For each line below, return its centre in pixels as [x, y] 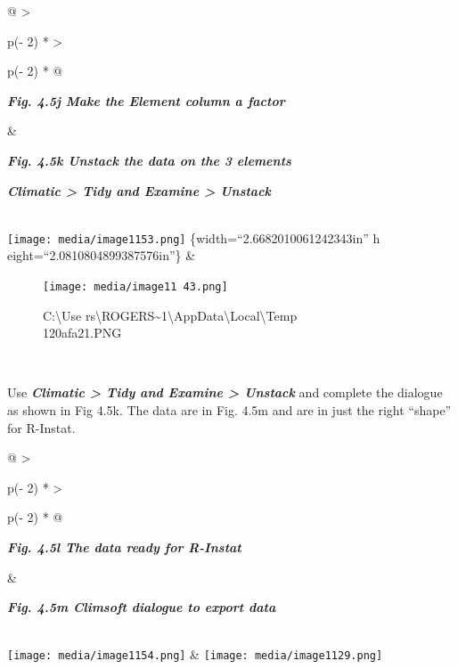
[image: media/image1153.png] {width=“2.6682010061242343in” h [194, 237]
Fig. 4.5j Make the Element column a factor [146, 100]
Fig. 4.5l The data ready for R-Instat [124, 547]
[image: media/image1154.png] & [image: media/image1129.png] [195, 654]
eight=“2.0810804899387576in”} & [102, 255]
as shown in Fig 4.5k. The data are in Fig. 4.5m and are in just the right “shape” [229, 410]
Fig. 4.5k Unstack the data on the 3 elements [149, 160]
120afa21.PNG [82, 333]
